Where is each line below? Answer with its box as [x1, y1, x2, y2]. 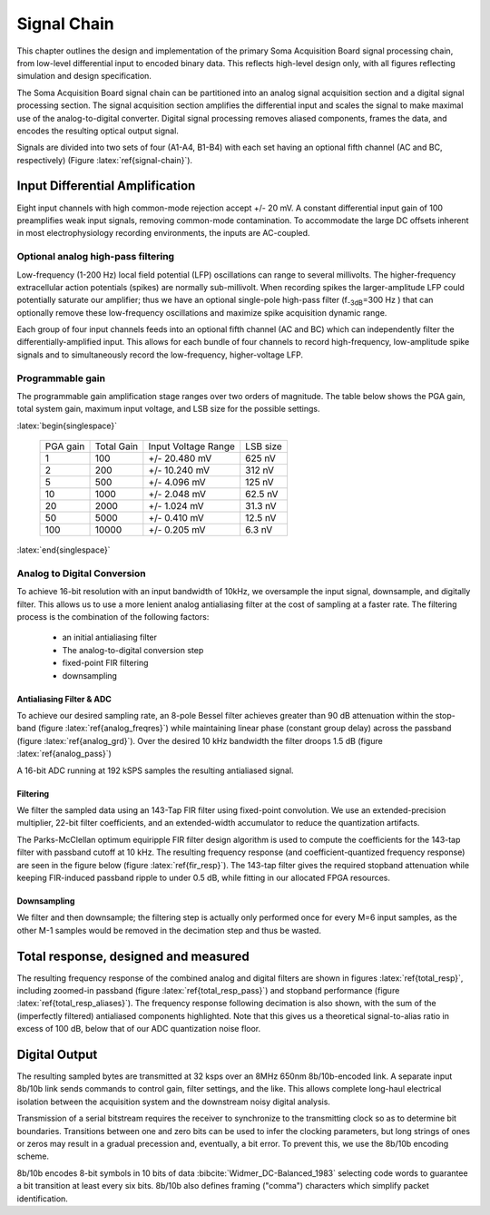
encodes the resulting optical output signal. [16, 125, 179, 136]
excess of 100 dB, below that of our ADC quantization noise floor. [16, 1024, 261, 1034]
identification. [16, 1193, 68, 1204]
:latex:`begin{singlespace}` [16, 420, 118, 431]
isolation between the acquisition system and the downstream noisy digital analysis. [16, 1096, 331, 1107]
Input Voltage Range [148, 440, 236, 453]
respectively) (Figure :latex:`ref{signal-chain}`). [16, 154, 193, 165]
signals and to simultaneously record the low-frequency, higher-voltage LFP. [16, 349, 304, 360]
